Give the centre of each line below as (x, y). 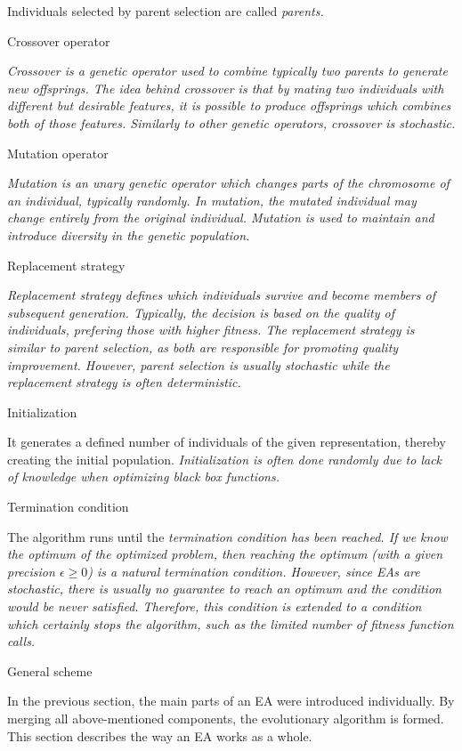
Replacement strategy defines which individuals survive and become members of (221, 295)
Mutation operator (58, 153)
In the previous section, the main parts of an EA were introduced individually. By (231, 701)
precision (31, 571)
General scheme (50, 670)
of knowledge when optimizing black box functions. (143, 476)
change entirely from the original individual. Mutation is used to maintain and (221, 218)
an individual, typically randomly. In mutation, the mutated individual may (212, 200)
